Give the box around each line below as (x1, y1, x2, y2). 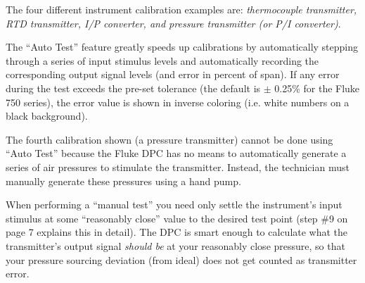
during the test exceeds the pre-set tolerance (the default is (6, 80, 261, 95)
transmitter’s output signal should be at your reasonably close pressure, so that (6, 238, 345, 253)
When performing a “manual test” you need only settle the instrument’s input (6, 197, 342, 212)
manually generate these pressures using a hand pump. (6, 173, 241, 188)
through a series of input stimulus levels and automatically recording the (6, 53, 319, 68)
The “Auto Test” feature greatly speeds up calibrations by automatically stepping (6, 39, 359, 54)
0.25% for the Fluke (274, 80, 360, 95)
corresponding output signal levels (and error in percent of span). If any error (6, 67, 340, 82)
